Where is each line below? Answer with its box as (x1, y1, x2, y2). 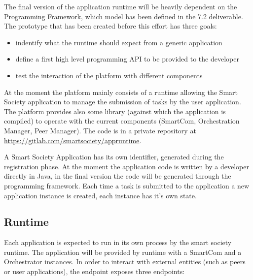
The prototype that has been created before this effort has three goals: (4, 21, 217, 31)
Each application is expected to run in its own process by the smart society (4, 237, 232, 248)
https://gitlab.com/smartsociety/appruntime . (4, 135, 142, 145)
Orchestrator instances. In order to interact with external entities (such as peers (4, 256, 246, 267)
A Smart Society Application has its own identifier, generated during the (4, 152, 224, 162)
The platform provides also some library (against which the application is (4, 106, 226, 116)
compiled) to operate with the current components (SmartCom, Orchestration (4, 116, 240, 126)
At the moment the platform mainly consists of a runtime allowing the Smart (4, 87, 238, 97)
